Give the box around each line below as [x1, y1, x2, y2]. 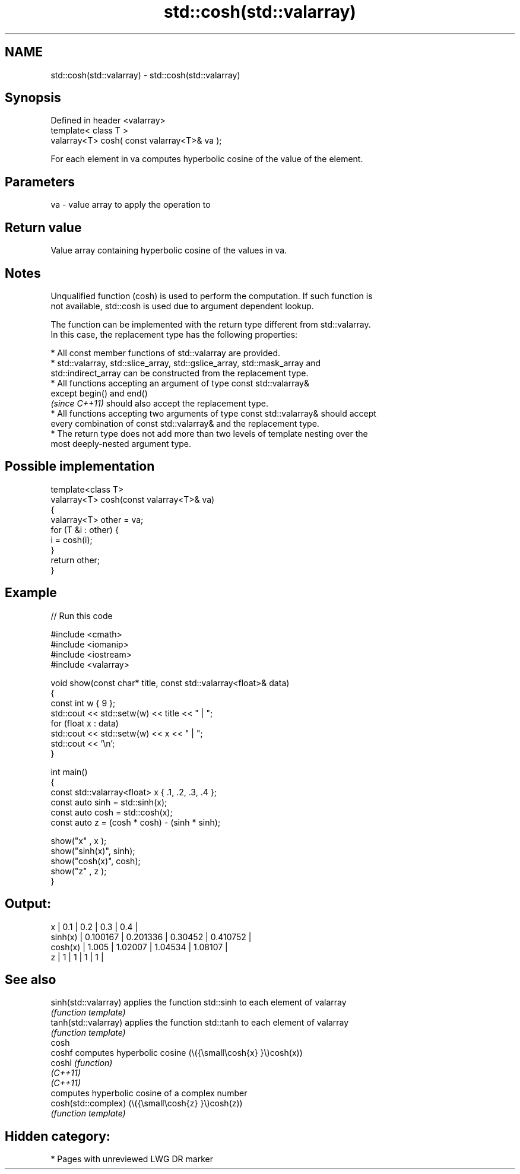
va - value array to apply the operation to [50, 199, 211, 210]
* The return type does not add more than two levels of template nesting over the [50, 428, 368, 439]
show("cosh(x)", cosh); [50, 855, 141, 866]
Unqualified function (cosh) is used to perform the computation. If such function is [50, 290, 373, 301]
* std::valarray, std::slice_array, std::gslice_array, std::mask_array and [50, 357, 321, 368]
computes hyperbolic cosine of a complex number [50, 1088, 248, 1099]
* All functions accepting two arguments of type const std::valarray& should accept [50, 408, 376, 418]
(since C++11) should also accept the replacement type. [50, 398, 268, 408]
